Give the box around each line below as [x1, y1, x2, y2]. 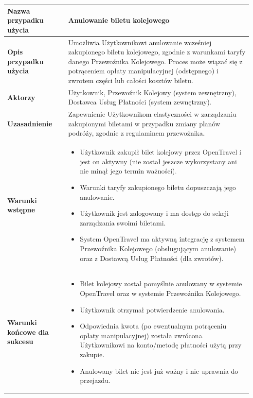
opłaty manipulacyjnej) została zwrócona [80, 330, 202, 340]
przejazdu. [80, 375, 110, 385]
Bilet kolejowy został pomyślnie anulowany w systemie [80, 278, 242, 289]
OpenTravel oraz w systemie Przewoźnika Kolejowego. [80, 288, 241, 298]
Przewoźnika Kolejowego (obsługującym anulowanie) [80, 243, 236, 253]
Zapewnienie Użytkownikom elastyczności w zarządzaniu [68, 109, 236, 119]
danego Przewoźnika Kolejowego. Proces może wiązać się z [68, 56, 243, 66]
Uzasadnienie [7, 118, 53, 128]
